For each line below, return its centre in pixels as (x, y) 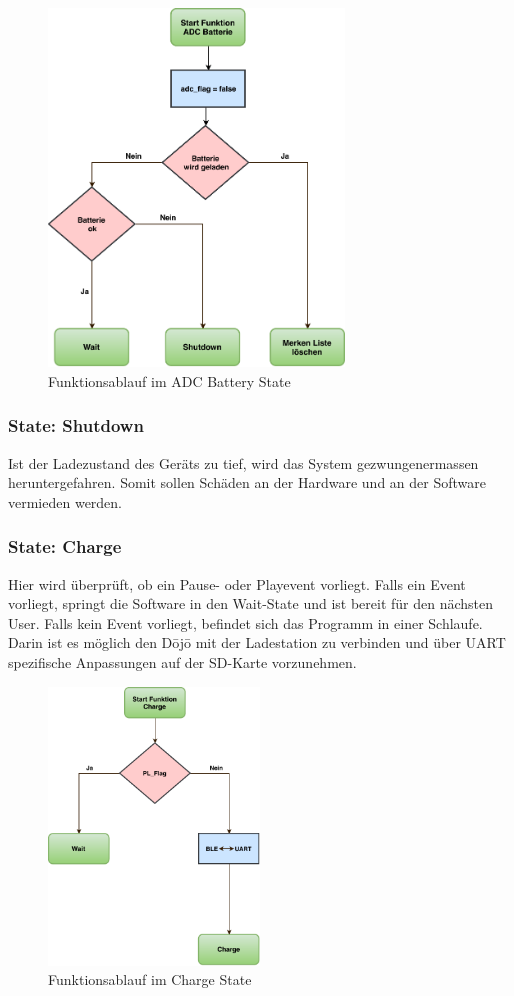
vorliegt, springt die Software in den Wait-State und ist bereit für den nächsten (251, 603)
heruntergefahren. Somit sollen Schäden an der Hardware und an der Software (247, 482)
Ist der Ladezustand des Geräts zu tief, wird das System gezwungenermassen (243, 462)
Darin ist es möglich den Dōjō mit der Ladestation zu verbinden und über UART (257, 642)
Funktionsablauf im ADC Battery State (169, 380)
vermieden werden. (65, 501)
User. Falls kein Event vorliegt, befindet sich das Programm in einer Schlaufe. (245, 622)
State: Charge (65, 546)
